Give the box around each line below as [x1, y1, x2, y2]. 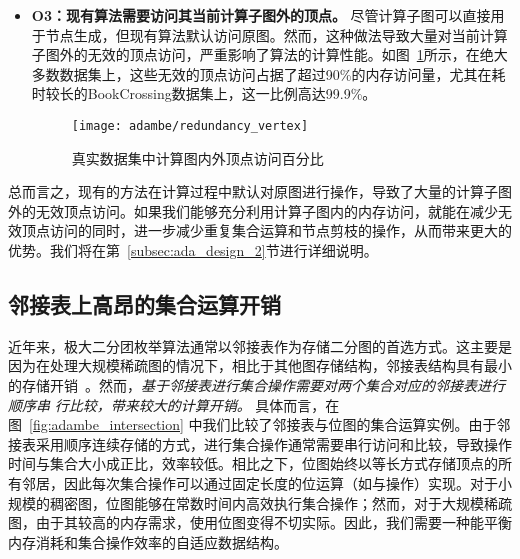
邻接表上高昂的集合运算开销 [8, 288, 281, 319]
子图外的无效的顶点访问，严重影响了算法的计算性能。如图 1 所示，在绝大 [31, 44, 508, 65]
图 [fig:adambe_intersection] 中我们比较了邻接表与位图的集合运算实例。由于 [8, 414, 497, 435]
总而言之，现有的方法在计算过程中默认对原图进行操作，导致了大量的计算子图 [8, 181, 512, 202]
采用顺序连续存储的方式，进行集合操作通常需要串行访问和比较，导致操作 [35, 433, 512, 454]
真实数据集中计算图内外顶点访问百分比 [71, 147, 324, 168]
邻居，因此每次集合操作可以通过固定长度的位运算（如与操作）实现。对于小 [21, 472, 512, 493]
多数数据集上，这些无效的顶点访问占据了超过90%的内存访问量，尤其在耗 [31, 63, 506, 84]
